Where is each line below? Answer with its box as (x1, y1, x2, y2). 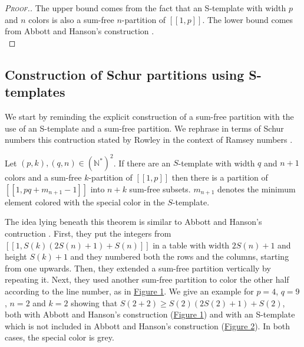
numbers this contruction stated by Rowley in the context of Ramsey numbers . (5, 133, 293, 146)
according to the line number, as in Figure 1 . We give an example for (5, 285, 254, 297)
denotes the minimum (217, 182, 296, 195)
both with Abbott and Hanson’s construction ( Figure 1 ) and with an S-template (5, 308, 295, 320)
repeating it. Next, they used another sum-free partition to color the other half (5, 273, 289, 286)
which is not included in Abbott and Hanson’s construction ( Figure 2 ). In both (5, 319, 290, 332)
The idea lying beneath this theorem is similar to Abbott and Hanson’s (5, 215, 262, 228)
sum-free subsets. (129, 182, 191, 195)
